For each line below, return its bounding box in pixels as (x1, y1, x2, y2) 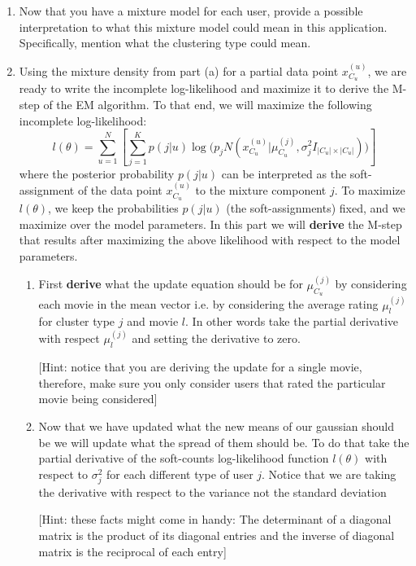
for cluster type (38, 313, 115, 330)
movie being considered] (38, 390, 158, 407)
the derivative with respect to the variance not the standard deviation (38, 483, 387, 500)
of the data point (77, 182, 162, 199)
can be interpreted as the (221, 165, 347, 182)
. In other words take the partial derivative (185, 313, 398, 330)
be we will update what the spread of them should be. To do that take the (38, 433, 409, 450)
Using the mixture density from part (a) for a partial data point (19, 62, 339, 79)
